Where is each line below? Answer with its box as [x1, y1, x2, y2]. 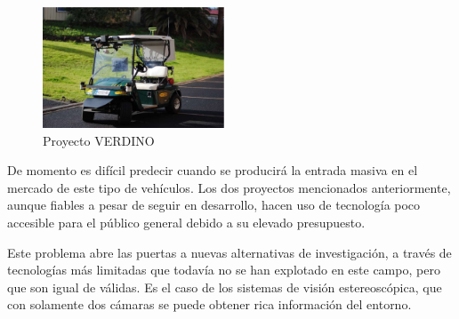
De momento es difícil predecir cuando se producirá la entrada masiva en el [7, 161, 418, 179]
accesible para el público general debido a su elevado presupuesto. [7, 212, 366, 231]
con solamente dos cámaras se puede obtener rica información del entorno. [7, 295, 412, 314]
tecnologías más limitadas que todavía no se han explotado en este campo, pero [7, 260, 440, 279]
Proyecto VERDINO [43, 131, 155, 149]
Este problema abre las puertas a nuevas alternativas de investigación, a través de [7, 243, 452, 261]
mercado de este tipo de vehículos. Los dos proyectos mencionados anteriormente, [7, 178, 451, 196]
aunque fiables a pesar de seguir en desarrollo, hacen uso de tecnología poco [7, 195, 421, 214]
